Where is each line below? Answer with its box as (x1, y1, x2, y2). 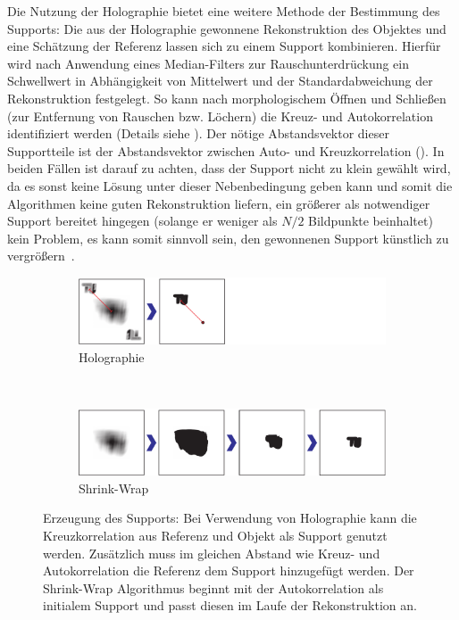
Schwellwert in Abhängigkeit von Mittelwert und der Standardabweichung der (7, 71, 433, 90)
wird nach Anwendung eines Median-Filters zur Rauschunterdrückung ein (7, 54, 410, 72)
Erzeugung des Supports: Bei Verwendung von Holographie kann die (43, 508, 417, 527)
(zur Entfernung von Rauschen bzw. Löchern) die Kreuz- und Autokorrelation (7, 106, 433, 125)
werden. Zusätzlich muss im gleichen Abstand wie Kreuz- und (43, 543, 380, 562)
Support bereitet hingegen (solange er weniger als (7, 211, 278, 230)
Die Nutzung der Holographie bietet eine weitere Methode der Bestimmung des (7, 2, 440, 20)
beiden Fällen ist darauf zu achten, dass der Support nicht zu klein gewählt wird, (7, 159, 451, 178)
